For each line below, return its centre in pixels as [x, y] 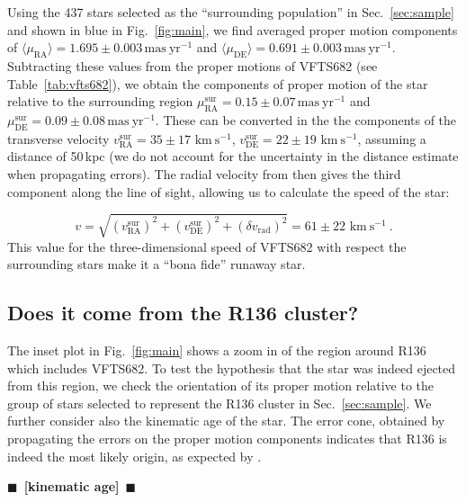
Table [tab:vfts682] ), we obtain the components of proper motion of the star [218, 83]
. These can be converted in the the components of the [306, 119]
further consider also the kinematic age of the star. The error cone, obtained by [226, 421]
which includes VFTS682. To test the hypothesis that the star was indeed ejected [232, 368]
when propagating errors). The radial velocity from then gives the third [204, 173]
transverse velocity [58, 138]
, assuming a [392, 138]
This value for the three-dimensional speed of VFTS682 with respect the [207, 246]
